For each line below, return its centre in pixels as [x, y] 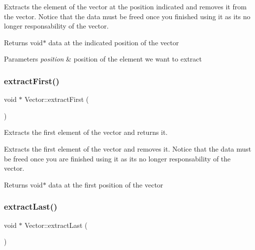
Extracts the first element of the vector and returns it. [86, 132]
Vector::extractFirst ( [57, 99]
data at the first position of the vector [106, 184]
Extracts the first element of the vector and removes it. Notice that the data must [128, 148]
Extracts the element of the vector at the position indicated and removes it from [125, 6]
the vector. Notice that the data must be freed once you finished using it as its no [127, 16]
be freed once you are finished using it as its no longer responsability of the [117, 158]
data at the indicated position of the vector [114, 42]
